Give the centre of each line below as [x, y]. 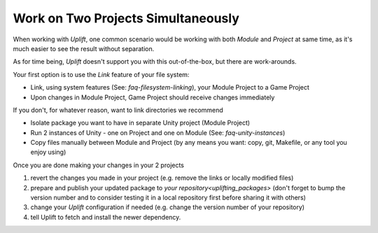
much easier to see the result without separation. [84, 48]
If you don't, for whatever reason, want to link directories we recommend [118, 110]
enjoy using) [48, 152]
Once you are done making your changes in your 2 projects [99, 165]
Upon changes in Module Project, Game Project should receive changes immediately [153, 97]
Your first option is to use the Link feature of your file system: [101, 74]
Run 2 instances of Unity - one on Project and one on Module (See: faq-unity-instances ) [158, 132]
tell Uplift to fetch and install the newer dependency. [106, 217]
